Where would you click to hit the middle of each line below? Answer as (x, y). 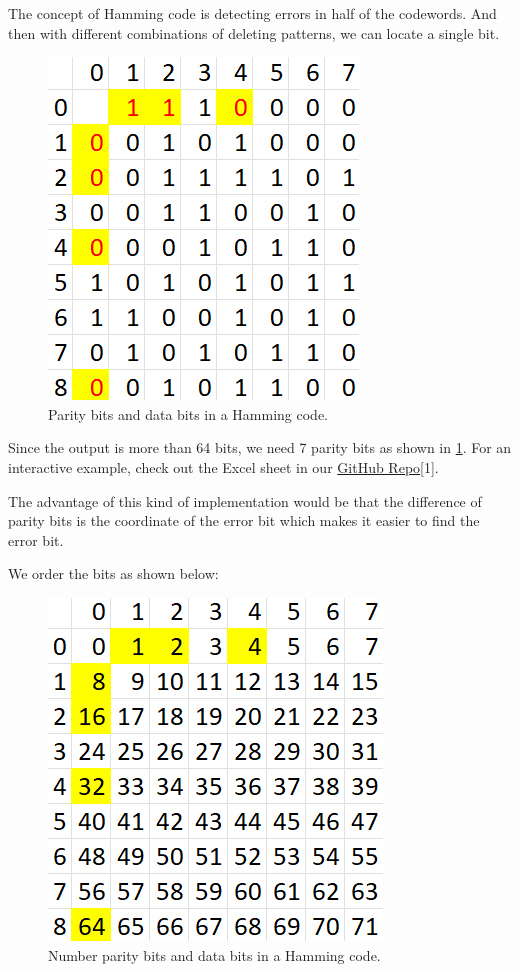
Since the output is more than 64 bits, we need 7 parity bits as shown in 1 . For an (260, 447)
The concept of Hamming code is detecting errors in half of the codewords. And (252, 13)
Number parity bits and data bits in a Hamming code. (214, 954)
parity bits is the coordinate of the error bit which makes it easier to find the (244, 520)
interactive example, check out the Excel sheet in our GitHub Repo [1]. (223, 466)
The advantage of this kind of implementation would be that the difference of (245, 500)
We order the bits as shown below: (113, 573)
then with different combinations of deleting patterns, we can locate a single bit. (254, 32)
